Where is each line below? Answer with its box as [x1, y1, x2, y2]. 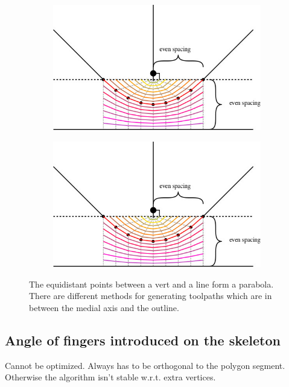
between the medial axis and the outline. [29, 301, 179, 313]
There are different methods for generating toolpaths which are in [29, 289, 272, 302]
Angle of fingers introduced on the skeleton [5, 330, 281, 349]
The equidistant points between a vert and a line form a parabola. [29, 277, 274, 290]
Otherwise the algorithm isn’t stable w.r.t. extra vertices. [5, 371, 216, 383]
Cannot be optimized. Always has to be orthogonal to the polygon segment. [5, 359, 285, 371]
